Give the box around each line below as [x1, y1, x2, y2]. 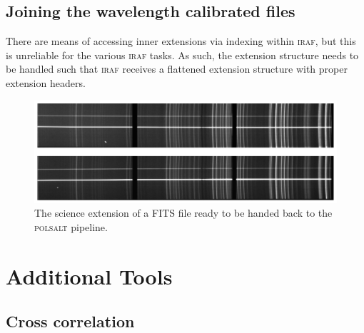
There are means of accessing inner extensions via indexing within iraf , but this [6, 34, 356, 48]
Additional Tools [6, 261, 173, 290]
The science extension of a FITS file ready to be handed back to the [34, 205, 333, 220]
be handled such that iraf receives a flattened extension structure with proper [6, 61, 348, 76]
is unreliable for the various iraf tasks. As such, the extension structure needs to [6, 47, 359, 62]
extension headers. [6, 75, 86, 90]
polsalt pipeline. [34, 220, 108, 234]
